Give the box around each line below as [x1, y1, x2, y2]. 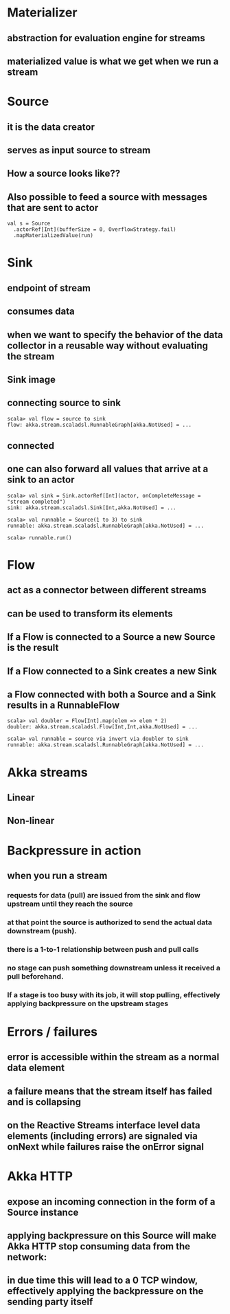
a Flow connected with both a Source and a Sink [7, 689, 216, 700]
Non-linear [7, 815, 55, 827]
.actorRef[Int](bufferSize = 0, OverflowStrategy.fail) [13, 226, 176, 233]
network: [7, 1251, 47, 1262]
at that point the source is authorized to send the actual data [7, 917, 213, 927]
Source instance [7, 1206, 79, 1218]
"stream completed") [7, 498, 67, 505]
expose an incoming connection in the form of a [7, 1196, 216, 1207]
